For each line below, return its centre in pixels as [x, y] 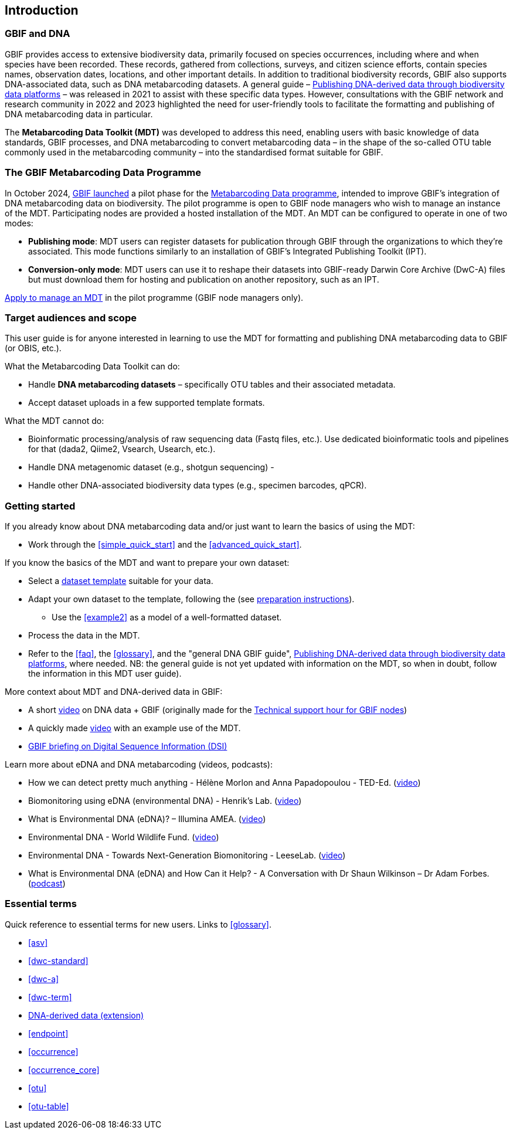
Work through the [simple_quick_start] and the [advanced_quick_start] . [165, 545]
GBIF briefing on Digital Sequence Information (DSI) [128, 746]
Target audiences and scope [71, 318]
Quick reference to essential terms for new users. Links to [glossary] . [138, 924]
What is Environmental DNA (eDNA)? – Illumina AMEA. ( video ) [147, 819]
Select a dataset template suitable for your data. [121, 581]
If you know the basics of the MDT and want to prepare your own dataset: [147, 563]
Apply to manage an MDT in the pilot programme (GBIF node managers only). [154, 297]
